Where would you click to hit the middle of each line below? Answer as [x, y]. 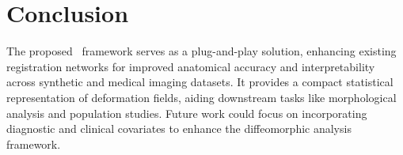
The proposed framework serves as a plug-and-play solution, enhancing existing [201, 51]
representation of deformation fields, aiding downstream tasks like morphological [201, 97]
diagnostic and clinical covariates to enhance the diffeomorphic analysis [179, 129]
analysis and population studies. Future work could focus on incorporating [187, 113]
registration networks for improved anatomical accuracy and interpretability [191, 66]
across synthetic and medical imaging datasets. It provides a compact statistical [200, 82]
